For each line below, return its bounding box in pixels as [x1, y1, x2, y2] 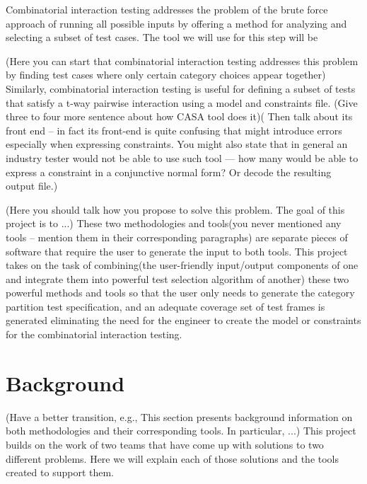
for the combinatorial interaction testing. [6, 327, 182, 342]
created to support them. [6, 465, 114, 480]
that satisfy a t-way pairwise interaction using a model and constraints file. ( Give [6, 95, 358, 110]
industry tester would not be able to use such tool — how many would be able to [6, 150, 359, 165]
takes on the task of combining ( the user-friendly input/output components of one [6, 258, 359, 272]
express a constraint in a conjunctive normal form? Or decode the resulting [6, 164, 332, 179]
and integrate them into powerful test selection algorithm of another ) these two [6, 271, 349, 286]
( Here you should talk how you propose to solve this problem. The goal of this [6, 202, 345, 217]
